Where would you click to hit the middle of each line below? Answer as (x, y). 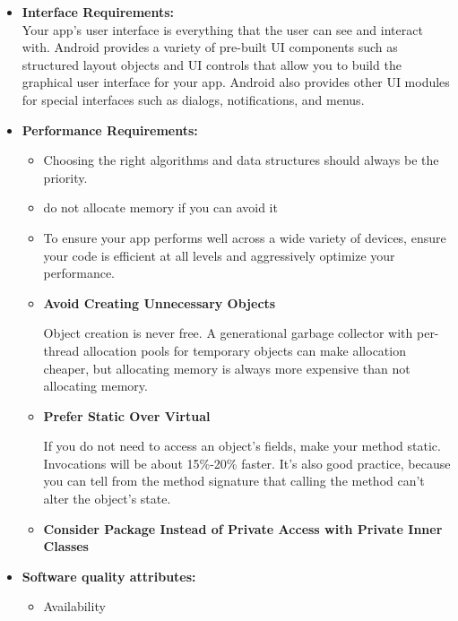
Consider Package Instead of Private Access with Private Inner (243, 528)
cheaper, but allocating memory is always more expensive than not (227, 368)
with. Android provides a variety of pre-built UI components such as (210, 47)
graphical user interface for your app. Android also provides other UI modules (236, 82)
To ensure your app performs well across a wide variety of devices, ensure (245, 237)
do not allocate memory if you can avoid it (160, 207)
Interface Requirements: (98, 12)
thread (61, 350)
